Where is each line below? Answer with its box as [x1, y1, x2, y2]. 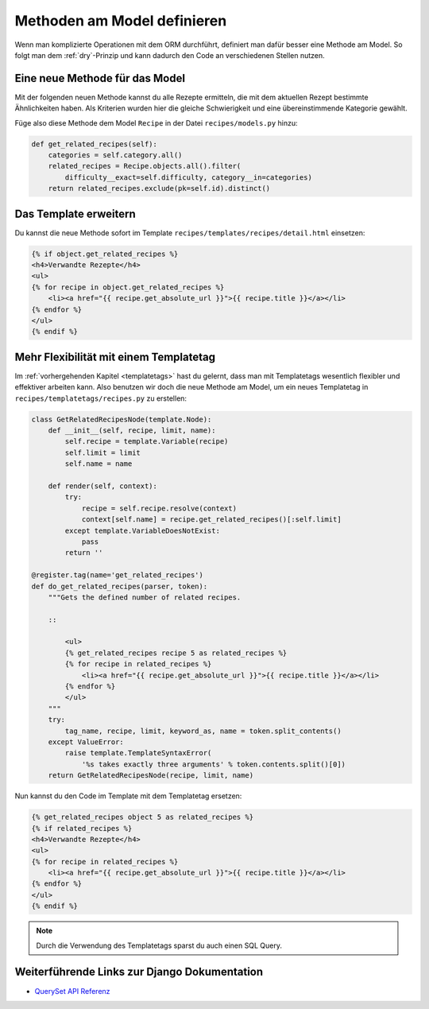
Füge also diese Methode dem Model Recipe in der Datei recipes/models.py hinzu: [14, 118, 298, 127]
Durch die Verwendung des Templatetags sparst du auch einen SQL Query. [36, 941, 282, 950]
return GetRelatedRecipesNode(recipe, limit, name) [48, 771, 254, 780]
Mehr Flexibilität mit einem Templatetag [14, 350, 216, 363]
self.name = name [64, 460, 133, 468]
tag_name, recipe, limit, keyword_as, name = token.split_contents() [64, 726, 342, 735]
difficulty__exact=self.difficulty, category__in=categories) [64, 173, 313, 182]
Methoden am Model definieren [14, 12, 227, 29]
